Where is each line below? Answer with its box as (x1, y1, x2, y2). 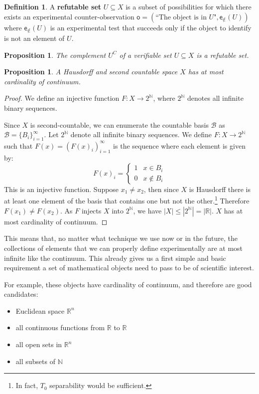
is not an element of (4, 33, 65, 43)
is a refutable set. (196, 49, 249, 60)
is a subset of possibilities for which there (126, 1, 252, 11)
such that (4, 140, 33, 151)
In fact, (15, 380, 38, 391)
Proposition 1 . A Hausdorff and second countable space (4, 66, 178, 77)
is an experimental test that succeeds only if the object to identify (50, 22, 252, 32)
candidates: (4, 289, 38, 299)
